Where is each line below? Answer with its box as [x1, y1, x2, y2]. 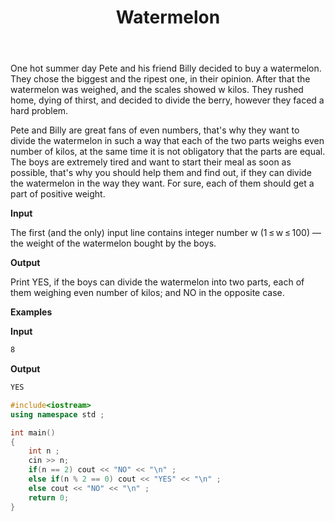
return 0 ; [28, 492, 70, 503]
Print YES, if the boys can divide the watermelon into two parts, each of [10, 276, 305, 288]
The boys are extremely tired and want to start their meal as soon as [10, 156, 292, 168]
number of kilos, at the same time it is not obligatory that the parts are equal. [10, 146, 326, 158]
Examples [10, 306, 53, 318]
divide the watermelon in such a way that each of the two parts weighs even [10, 135, 325, 147]
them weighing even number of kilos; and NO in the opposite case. [10, 287, 285, 299]
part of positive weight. [10, 188, 106, 200]
